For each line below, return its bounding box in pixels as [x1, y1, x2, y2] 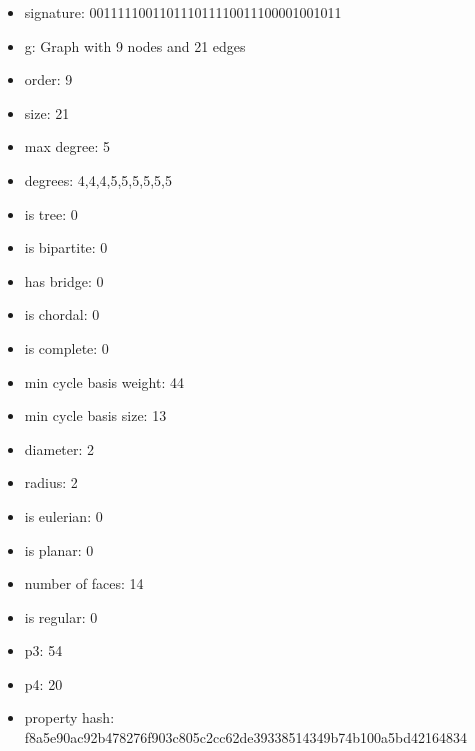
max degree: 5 [24, 136, 110, 157]
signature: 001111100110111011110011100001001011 [24, 2, 342, 22]
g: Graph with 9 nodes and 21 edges [24, 35, 246, 56]
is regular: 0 [24, 606, 98, 627]
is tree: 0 [24, 203, 78, 224]
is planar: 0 [24, 539, 94, 560]
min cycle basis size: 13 [24, 405, 167, 426]
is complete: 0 [24, 337, 109, 358]
